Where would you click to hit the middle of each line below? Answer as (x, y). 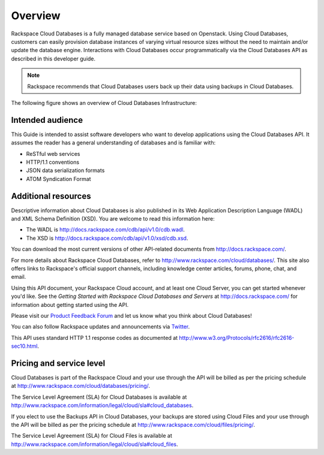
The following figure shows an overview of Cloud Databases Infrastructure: (104, 103)
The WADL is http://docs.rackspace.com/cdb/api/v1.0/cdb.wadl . (106, 230)
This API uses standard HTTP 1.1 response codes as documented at (94, 338)
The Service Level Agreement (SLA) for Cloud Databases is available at (99, 397)
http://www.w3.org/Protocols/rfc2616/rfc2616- (237, 338)
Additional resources (51, 196)
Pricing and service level (58, 363)
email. (19, 277)
